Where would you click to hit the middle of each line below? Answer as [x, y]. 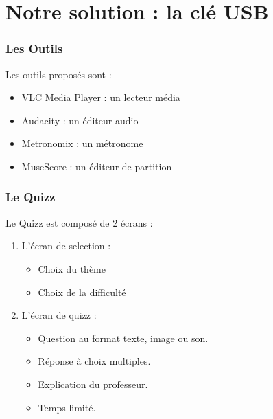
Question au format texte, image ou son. [123, 338]
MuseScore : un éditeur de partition [97, 166]
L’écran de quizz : [59, 315]
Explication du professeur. [93, 384]
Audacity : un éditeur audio [80, 120]
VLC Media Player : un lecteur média [101, 97]
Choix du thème [72, 268]
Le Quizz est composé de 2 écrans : [79, 222]
